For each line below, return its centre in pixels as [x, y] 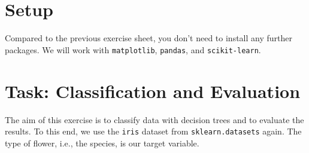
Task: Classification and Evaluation [153, 91]
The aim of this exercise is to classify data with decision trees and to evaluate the [154, 119]
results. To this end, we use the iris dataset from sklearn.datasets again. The [153, 131]
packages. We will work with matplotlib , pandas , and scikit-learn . [133, 49]
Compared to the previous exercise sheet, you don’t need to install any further [149, 38]
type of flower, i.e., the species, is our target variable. [102, 143]
